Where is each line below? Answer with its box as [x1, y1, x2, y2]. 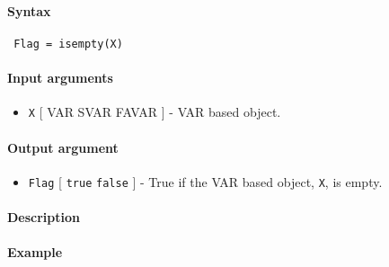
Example [7, 243, 63, 262]
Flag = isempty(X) [13, 37, 123, 50]
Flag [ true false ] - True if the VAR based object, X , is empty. [28, 172, 383, 191]
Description [7, 207, 81, 226]
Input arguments [7, 68, 113, 87]
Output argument [7, 138, 119, 156]
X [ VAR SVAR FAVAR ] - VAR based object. [28, 102, 281, 121]
